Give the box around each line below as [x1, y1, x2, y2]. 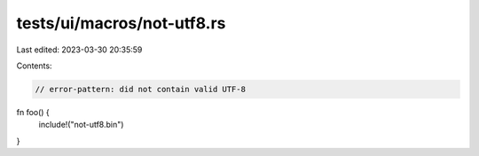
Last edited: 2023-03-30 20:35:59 [16, 44, 143, 55]
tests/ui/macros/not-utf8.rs [16, 13, 226, 33]
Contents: [16, 60, 52, 71]
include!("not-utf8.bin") [38, 120, 124, 130]
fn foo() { [16, 106, 51, 117]
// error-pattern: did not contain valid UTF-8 [35, 84, 246, 94]
